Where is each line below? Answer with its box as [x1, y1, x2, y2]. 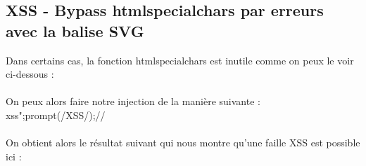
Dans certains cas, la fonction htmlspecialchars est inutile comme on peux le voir [6, 53, 354, 67]
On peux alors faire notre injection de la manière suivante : [6, 94, 260, 109]
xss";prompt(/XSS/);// [6, 107, 106, 122]
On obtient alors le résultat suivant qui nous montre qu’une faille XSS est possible [6, 135, 360, 150]
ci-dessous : [6, 67, 54, 81]
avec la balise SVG [6, 20, 144, 41]
